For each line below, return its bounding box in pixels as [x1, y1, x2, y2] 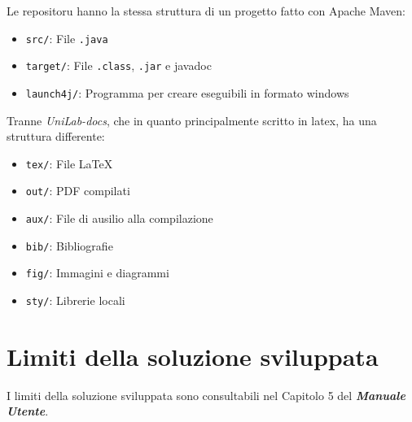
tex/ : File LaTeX [25, 154, 113, 172]
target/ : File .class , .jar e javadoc [25, 57, 212, 74]
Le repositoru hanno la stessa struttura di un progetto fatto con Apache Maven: [7, 2, 406, 19]
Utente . [7, 402, 49, 420]
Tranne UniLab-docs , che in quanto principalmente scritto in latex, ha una [7, 111, 377, 128]
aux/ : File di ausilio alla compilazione [25, 210, 213, 227]
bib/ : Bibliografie [25, 237, 113, 254]
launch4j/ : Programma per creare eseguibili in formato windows [25, 84, 349, 101]
